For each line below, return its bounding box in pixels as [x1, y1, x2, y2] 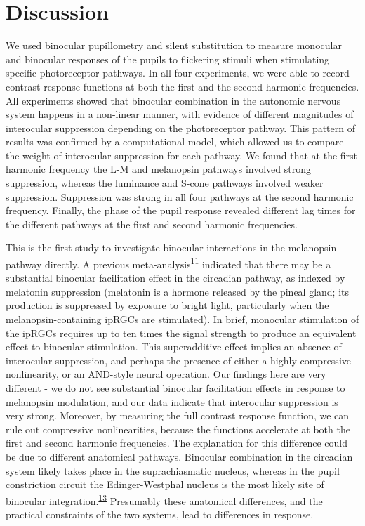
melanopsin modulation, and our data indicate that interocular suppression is [6, 394, 338, 409]
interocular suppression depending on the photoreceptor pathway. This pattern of [6, 120, 355, 135]
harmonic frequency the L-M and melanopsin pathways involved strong [6, 162, 311, 176]
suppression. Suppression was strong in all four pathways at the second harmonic [6, 189, 354, 204]
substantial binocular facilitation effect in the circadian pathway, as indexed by [6, 270, 345, 285]
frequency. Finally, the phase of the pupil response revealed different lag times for [6, 203, 356, 218]
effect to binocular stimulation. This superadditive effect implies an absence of [6, 339, 342, 354]
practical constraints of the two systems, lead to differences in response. [6, 507, 314, 522]
